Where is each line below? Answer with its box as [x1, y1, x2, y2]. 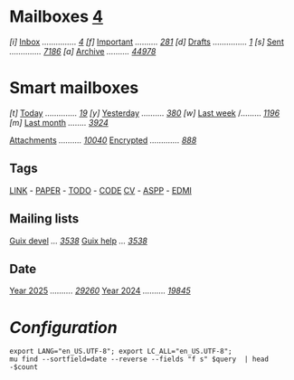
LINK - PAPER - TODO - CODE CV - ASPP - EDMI [9, 185, 193, 195]
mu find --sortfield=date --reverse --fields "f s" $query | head [9, 355, 270, 364]
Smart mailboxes [9, 78, 139, 99]
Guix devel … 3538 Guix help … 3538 [9, 235, 147, 246]
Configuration [9, 317, 118, 337]
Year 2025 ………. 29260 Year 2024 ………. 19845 [9, 285, 192, 296]
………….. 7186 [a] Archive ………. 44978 [9, 45, 156, 56]
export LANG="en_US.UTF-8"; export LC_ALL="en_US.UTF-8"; [9, 347, 232, 356]
